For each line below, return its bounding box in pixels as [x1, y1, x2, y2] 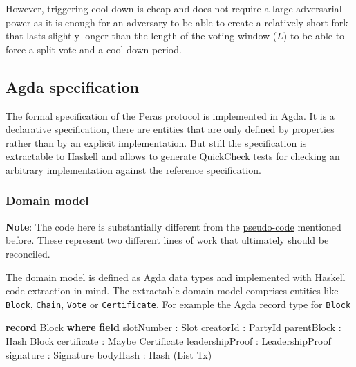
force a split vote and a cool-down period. [6, 42, 182, 56]
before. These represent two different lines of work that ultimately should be [6, 233, 329, 247]
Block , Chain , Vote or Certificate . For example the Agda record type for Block [6, 296, 351, 311]
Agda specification [6, 75, 140, 97]
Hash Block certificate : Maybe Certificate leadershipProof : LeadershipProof [6, 333, 331, 348]
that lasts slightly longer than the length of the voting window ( [6, 28, 277, 43]
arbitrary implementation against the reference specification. [6, 162, 261, 177]
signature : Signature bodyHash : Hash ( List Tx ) [6, 347, 212, 361]
